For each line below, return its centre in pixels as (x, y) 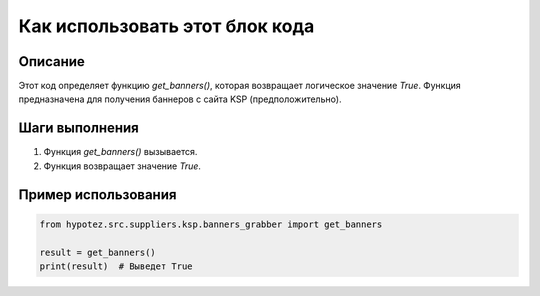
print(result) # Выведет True (116, 266)
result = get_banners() (98, 252)
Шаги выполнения (78, 128)
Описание (51, 61)
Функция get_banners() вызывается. (120, 152)
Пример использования (97, 194)
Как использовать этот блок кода (166, 26)
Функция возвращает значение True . (122, 166)
